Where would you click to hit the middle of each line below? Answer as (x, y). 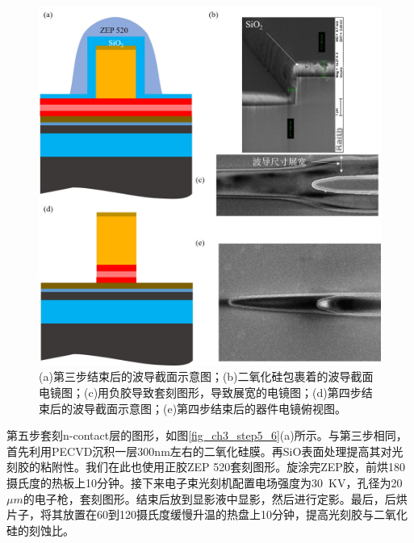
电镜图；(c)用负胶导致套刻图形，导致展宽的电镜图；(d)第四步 (200, 393)
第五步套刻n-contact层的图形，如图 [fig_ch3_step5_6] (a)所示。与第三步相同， (207, 435)
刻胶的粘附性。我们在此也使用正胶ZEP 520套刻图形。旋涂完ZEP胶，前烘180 (206, 467)
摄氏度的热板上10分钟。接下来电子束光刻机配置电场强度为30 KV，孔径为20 (205, 482)
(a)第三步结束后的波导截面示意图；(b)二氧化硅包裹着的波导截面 (206, 376)
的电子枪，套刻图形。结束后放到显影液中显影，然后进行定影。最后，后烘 (215, 498)
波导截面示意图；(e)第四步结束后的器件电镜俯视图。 (209, 408)
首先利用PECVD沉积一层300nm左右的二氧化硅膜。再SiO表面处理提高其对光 (205, 451)
